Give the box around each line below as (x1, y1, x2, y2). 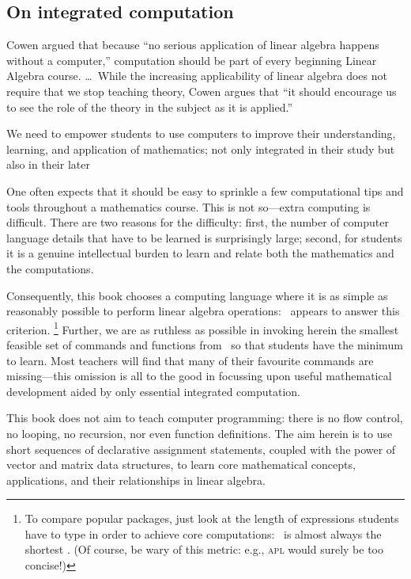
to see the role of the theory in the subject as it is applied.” (6, 98, 293, 115)
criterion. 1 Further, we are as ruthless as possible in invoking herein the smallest (6, 318, 399, 337)
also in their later (6, 156, 90, 173)
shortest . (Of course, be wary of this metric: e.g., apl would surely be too (25, 541, 383, 558)
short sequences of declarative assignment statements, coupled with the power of (6, 440, 396, 457)
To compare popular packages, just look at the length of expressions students (25, 510, 399, 527)
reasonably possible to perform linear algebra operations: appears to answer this (6, 303, 400, 319)
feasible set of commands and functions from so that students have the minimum (6, 336, 403, 352)
